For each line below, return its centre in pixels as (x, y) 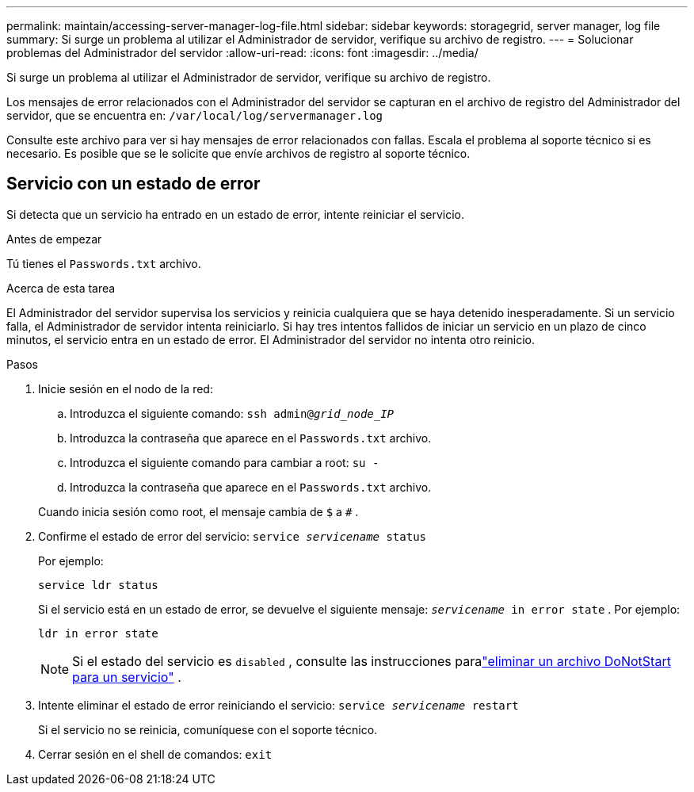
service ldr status (98, 585)
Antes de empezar (54, 239)
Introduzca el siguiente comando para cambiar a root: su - (225, 462)
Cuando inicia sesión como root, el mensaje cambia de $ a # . (198, 511)
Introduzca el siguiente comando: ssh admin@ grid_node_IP (232, 413)
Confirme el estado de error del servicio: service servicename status (233, 536)
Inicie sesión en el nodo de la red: (126, 388)
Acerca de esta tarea (61, 288)
